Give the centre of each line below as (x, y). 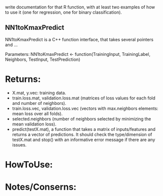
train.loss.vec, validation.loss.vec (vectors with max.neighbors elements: (85, 108)
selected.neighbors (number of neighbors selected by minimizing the (81, 119)
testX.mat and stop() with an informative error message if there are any (83, 140)
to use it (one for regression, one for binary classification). (63, 12)
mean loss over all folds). (37, 113)
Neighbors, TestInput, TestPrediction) (43, 59)
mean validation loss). (34, 124)
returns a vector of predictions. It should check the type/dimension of (82, 134)
